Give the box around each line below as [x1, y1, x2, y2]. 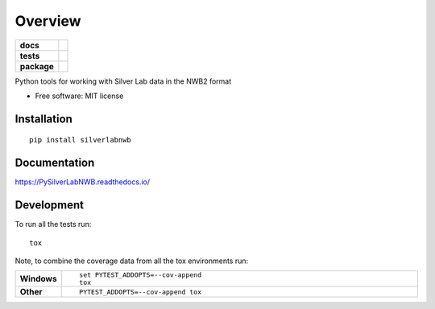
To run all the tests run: [14, 220, 92, 229]
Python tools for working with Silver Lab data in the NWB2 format [14, 76, 232, 86]
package [19, 60, 54, 72]
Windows [19, 274, 57, 285]
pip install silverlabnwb [29, 135, 132, 145]
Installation [14, 112, 72, 126]
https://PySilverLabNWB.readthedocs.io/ [14, 177, 151, 187]
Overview [14, 12, 81, 30]
